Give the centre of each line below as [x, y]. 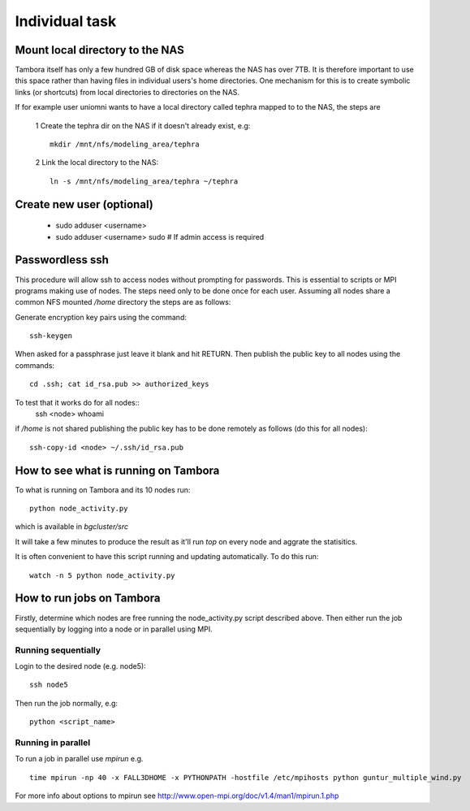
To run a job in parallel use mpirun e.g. [79, 759]
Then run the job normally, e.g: [66, 703]
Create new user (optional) [84, 204]
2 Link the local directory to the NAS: [97, 163]
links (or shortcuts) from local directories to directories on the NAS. [127, 92]
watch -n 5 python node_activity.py [102, 575]
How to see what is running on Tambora [117, 470]
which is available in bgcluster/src [72, 527]
